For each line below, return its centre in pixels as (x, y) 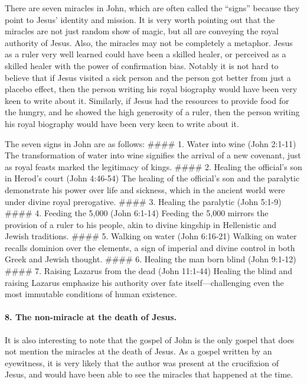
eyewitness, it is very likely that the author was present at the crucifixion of (142, 362)
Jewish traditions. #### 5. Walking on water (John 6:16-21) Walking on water (151, 236)
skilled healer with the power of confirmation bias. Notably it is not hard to (142, 65)
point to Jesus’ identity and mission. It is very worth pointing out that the (140, 19)
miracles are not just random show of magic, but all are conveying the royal (142, 31)
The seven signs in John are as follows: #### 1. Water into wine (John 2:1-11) (151, 143)
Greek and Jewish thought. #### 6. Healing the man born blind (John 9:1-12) (151, 259)
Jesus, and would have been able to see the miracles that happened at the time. (149, 374)
